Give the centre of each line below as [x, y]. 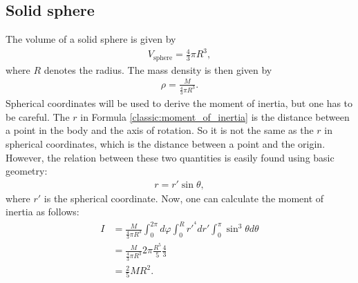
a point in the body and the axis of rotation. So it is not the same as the [160, 130]
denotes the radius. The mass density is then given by [158, 69]
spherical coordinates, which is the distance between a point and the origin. [166, 143]
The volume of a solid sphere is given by [91, 39]
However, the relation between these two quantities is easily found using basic [170, 157]
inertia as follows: [43, 212]
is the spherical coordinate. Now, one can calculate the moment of [184, 198]
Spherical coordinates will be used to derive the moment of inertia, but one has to [179, 103]
